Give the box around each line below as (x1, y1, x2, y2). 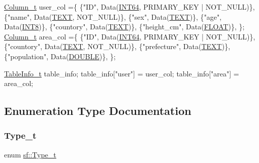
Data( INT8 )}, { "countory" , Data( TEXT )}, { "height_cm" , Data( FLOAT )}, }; (4, 21, 245, 32)
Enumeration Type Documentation (4, 103, 191, 118)
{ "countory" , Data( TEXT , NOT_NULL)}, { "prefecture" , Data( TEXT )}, (4, 41, 231, 52)
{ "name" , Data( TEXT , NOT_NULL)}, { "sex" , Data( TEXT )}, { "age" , (4, 11, 222, 22)
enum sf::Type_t (4, 149, 56, 159)
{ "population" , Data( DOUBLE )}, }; (4, 51, 116, 61)
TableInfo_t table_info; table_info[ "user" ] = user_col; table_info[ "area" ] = (4, 68, 239, 78)
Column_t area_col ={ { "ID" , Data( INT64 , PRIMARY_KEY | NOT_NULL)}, (4, 31, 255, 42)
